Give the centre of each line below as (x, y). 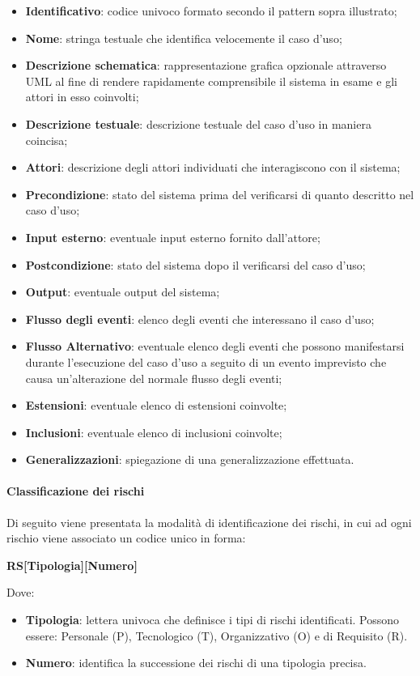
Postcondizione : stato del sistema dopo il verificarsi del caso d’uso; (195, 264)
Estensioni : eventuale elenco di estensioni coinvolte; (156, 405)
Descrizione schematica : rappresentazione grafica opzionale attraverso (206, 65)
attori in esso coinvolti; (82, 97)
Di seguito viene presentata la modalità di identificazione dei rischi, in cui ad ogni (209, 522)
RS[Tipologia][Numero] (72, 565)
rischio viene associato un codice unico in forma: (126, 538)
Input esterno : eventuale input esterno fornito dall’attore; (173, 237)
